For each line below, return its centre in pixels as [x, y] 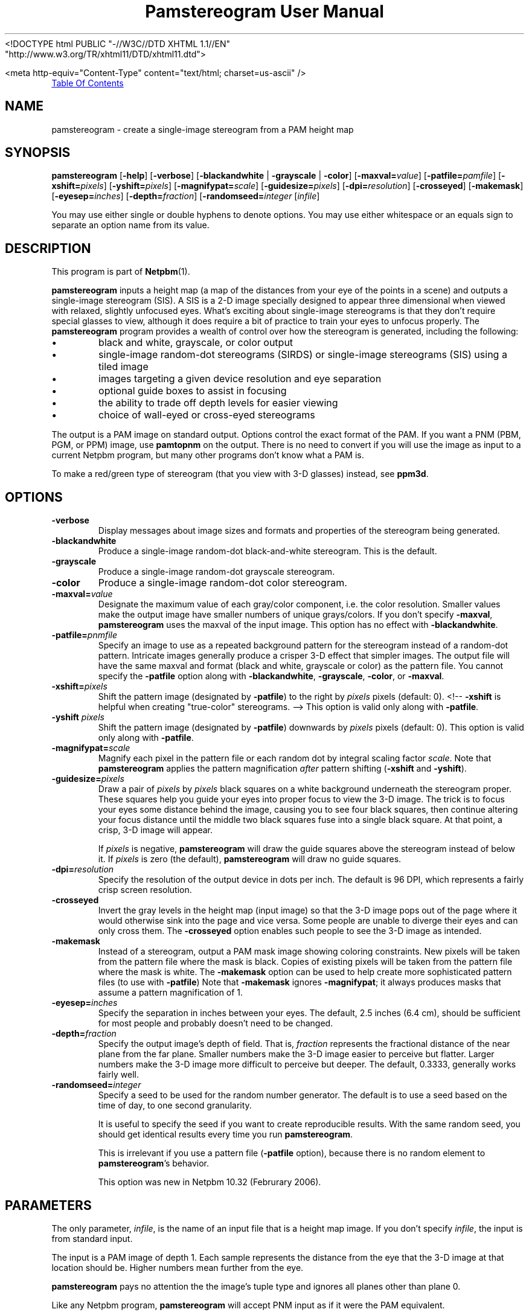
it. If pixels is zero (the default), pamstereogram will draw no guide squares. [250, 859]
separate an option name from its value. [130, 225]
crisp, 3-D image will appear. [155, 830]
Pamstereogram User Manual [264, 11]
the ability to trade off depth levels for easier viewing [218, 403]
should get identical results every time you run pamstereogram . [226, 1134]
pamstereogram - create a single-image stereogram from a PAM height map [203, 129]
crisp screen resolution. [145, 890]
